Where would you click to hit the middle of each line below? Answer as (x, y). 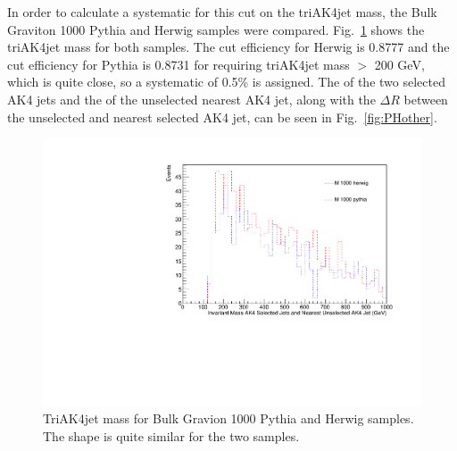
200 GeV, (399, 64)
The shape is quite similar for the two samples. (171, 436)
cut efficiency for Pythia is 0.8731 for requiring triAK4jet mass (179, 64)
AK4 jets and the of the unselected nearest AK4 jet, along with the (191, 99)
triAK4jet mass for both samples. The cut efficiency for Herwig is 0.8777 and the (228, 47)
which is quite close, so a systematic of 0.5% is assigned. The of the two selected (226, 82)
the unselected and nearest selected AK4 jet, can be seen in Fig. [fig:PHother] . (222, 117)
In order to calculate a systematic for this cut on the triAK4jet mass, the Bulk (222, 12)
